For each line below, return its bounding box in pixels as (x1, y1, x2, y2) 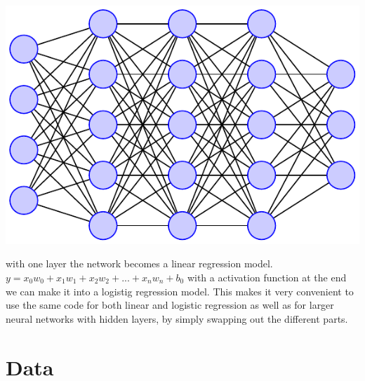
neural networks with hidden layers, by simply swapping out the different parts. (6, 311, 348, 326)
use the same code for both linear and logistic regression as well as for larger (6, 298, 334, 312)
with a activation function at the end (187, 269, 347, 284)
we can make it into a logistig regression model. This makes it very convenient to (6, 283, 354, 298)
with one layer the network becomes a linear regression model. (6, 256, 273, 271)
